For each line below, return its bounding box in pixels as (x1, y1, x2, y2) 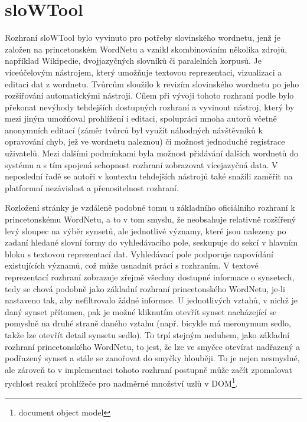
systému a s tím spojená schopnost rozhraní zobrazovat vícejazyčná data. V (5, 158, 278, 171)
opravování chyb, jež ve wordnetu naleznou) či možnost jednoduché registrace (5, 135, 285, 148)
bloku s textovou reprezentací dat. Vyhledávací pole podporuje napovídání (5, 247, 273, 260)
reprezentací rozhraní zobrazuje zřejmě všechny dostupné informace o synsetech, (5, 271, 295, 283)
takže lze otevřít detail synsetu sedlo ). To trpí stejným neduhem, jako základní (5, 328, 290, 341)
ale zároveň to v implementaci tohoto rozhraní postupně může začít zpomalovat (5, 363, 293, 375)
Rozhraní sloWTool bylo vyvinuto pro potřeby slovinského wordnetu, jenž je (5, 31, 280, 44)
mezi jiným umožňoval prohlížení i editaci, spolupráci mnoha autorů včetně (5, 112, 277, 125)
